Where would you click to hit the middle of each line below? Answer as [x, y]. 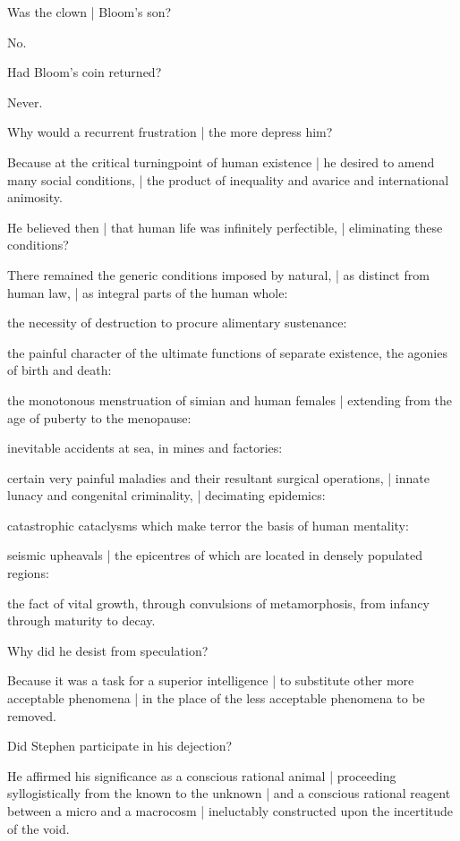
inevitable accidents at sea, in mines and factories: [145, 448]
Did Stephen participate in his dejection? [120, 746]
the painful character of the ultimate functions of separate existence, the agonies [227, 352]
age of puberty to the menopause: [99, 417]
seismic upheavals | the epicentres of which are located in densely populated [215, 555]
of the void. [38, 828]
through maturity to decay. [81, 620]
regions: [28, 573]
